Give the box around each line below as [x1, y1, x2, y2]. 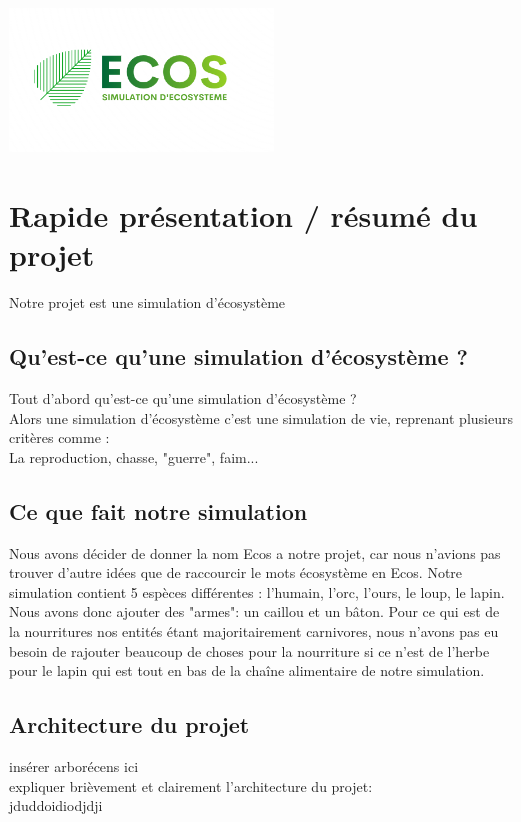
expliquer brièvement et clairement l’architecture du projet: [9, 775, 373, 796]
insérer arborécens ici [9, 756, 139, 777]
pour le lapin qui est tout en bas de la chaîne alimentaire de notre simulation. [9, 660, 485, 681]
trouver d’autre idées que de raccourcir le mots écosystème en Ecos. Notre [9, 562, 463, 583]
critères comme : [9, 427, 110, 448]
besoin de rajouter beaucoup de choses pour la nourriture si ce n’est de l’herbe [9, 640, 490, 661]
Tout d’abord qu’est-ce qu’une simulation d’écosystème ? [9, 388, 357, 409]
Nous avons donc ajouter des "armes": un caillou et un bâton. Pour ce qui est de [9, 601, 500, 622]
